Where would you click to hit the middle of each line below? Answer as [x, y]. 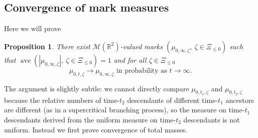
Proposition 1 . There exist [47, 46]
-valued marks [142, 46]
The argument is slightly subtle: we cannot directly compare [97, 88]
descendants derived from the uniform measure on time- [90, 119]
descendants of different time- [173, 100]
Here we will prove [33, 28]
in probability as [142, 71]
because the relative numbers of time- [62, 100]
